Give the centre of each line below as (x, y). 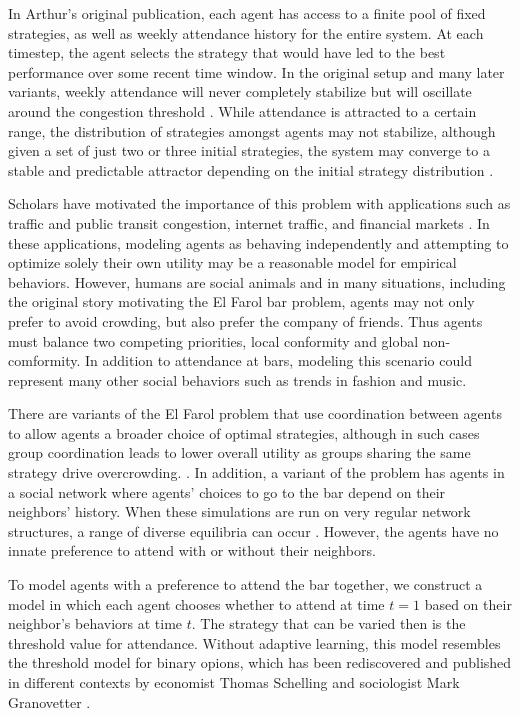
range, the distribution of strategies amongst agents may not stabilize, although (252, 130)
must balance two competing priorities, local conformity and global (213, 340)
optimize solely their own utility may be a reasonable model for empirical (232, 262)
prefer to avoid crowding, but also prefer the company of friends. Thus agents (245, 320)
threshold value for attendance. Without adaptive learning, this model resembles (254, 642)
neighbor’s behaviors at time (95, 623)
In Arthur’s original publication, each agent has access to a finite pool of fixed (247, 13)
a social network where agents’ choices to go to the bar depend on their (227, 491)
